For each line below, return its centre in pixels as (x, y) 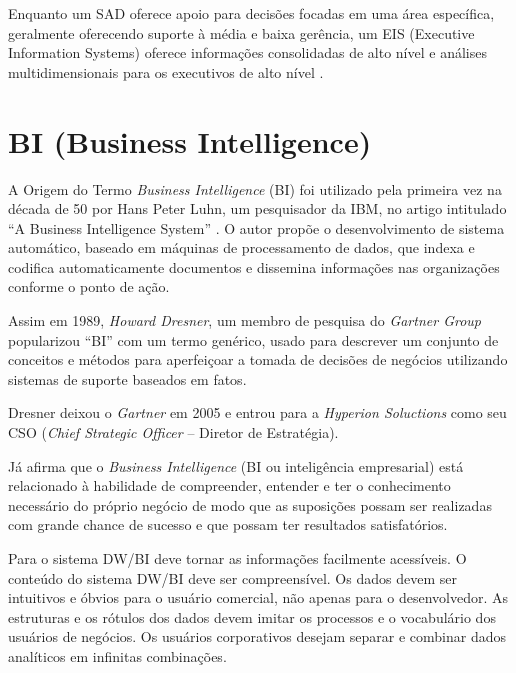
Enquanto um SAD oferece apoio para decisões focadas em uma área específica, (251, 13)
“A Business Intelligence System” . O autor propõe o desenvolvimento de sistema (256, 227)
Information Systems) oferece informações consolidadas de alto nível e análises (247, 52)
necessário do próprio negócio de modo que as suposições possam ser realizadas (250, 504)
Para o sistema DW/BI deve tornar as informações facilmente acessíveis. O (237, 558)
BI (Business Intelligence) (190, 140)
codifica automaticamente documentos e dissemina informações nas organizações (254, 266)
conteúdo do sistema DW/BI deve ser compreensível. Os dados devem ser (232, 577)
